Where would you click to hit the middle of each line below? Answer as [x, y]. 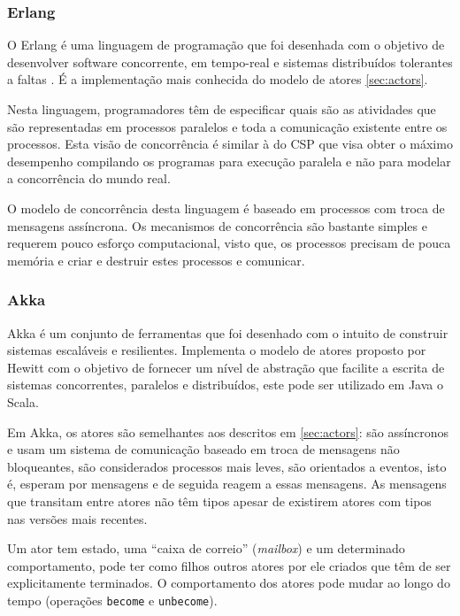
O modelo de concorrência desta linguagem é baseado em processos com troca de [226, 208]
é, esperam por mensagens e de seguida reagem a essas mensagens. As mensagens [227, 484]
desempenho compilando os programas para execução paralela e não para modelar [229, 161]
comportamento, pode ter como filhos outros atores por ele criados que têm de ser [229, 565]
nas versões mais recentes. [77, 518]
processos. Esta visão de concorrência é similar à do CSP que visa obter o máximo [230, 144]
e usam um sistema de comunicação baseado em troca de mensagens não [203, 449]
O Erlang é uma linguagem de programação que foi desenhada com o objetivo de [226, 45]
